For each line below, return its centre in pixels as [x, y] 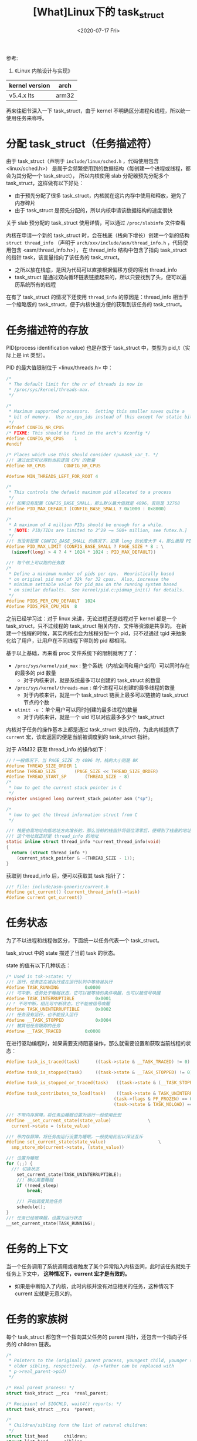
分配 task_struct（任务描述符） [82, 144]
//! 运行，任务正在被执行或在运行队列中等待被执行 [60, 982]
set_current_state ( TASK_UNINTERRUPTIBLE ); [69, 1174]
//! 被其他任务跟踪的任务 [33, 1026]
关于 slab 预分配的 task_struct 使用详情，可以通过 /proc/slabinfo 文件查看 [96, 223]
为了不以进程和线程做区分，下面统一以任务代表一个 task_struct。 [84, 941]
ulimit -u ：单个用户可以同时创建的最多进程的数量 [76, 710]
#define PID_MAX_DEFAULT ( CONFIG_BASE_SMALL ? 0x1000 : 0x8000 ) [86, 509]
